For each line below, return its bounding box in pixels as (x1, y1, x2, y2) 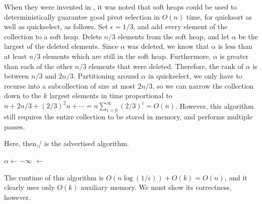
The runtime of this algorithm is (4, 172, 104, 182)
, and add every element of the (133, 21, 228, 32)
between (4, 71, 29, 81)
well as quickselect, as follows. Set (4, 21, 108, 32)
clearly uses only (4, 182, 55, 192)
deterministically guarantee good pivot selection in (4, 11, 160, 22)
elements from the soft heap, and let (117, 31, 230, 41)
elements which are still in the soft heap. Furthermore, (42, 50, 211, 61)
